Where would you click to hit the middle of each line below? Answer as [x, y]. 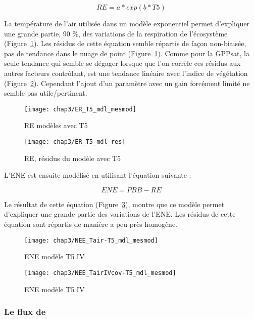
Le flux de [25, 312]
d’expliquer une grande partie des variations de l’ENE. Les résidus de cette [120, 214]
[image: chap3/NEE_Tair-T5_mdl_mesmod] [91, 240]
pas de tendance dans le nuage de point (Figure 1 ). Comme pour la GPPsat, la [127, 53]
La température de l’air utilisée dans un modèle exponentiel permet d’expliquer [127, 23]
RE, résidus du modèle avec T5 [73, 158]
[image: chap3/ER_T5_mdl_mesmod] [80, 109]
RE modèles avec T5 [56, 125]
